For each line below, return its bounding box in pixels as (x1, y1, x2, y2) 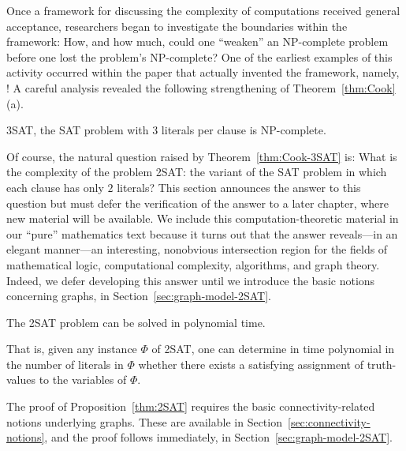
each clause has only (6, 179, 104, 195)
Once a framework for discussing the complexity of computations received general (6, 2, 400, 18)
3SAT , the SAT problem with (6, 122, 149, 138)
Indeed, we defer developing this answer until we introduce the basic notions (6, 272, 375, 288)
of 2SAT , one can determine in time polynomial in (151, 340, 395, 357)
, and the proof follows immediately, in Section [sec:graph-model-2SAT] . (44, 429, 393, 445)
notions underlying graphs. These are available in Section (6, 413, 282, 430)
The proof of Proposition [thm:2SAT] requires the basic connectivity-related (6, 398, 375, 415)
